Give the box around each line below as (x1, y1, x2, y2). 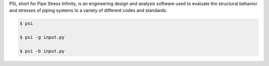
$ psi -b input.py (19, 48, 65, 54)
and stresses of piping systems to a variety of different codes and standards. (9, 7, 167, 13)
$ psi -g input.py (19, 34, 65, 40)
